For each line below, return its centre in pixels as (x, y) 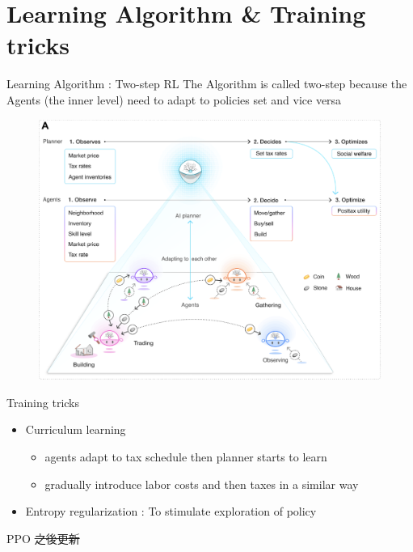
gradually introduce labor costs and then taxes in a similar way (202, 484)
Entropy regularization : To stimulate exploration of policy (171, 511)
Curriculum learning (76, 429)
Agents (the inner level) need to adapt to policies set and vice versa (174, 99)
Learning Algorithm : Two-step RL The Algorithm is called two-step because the (207, 84)
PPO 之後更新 (43, 538)
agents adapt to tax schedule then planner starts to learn (186, 456)
